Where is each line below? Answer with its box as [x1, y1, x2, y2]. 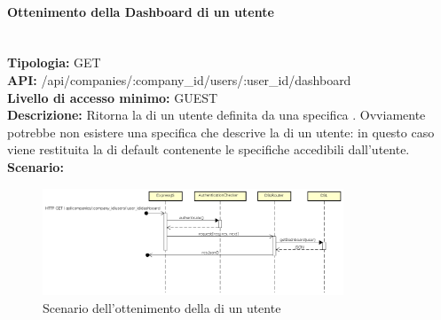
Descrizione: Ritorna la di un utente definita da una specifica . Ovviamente [7, 105, 426, 124]
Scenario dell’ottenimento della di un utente [43, 299, 281, 317]
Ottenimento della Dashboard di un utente [7, 2, 274, 20]
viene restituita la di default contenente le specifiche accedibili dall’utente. [7, 140, 410, 159]
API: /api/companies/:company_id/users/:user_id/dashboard [7, 70, 351, 89]
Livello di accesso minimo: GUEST [7, 88, 218, 106]
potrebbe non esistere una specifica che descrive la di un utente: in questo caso [7, 122, 435, 141]
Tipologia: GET [7, 53, 101, 72]
